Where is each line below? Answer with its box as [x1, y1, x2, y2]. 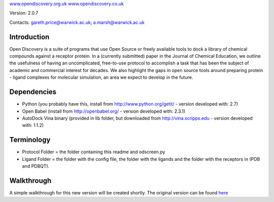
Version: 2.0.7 [9, 10, 39, 16]
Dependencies [9, 88, 57, 96]
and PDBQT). [22, 163, 50, 170]
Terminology [9, 136, 51, 144]
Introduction [9, 32, 50, 41]
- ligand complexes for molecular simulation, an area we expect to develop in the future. [9, 74, 193, 81]
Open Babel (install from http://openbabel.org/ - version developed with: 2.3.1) [22, 108, 186, 114]
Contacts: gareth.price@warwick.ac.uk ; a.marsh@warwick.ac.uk [9, 19, 145, 25]
